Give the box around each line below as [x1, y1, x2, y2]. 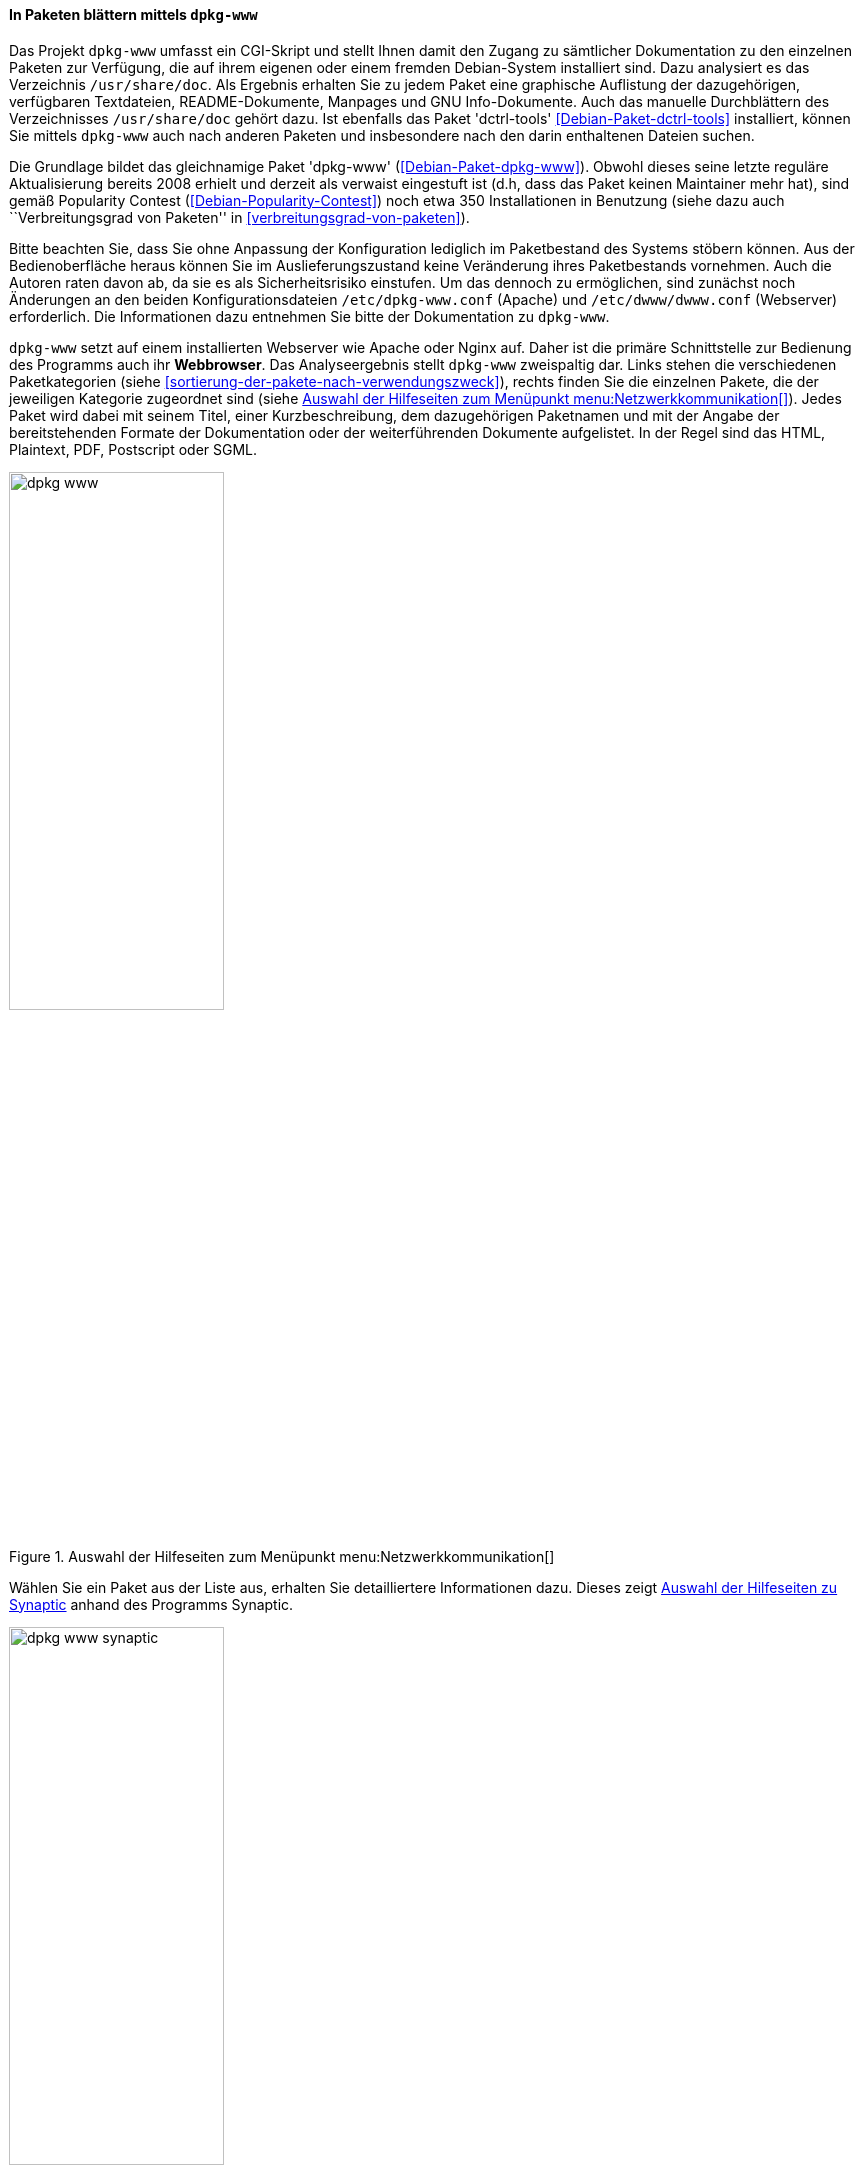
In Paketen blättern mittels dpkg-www [9, 6, 258, 23]
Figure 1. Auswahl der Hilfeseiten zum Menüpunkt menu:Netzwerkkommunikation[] [9, 1547, 555, 1565]
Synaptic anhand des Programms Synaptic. [9, 1595, 294, 1613]
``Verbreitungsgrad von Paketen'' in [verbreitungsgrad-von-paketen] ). [9, 208, 470, 226]
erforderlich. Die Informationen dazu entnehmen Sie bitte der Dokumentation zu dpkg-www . [9, 307, 610, 325]
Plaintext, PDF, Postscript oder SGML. [9, 440, 258, 458]
